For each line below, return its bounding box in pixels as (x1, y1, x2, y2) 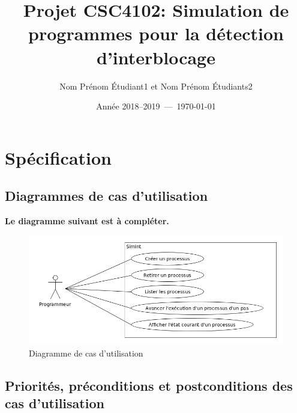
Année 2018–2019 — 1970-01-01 (96, 100, 216, 112)
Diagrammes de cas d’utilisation (5, 186, 208, 205)
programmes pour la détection (28, 21, 284, 46)
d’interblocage (97, 44, 215, 69)
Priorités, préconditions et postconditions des (5, 376, 293, 394)
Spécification (5, 145, 112, 170)
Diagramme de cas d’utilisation (29, 346, 143, 359)
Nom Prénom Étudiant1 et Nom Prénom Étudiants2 (59, 79, 253, 92)
